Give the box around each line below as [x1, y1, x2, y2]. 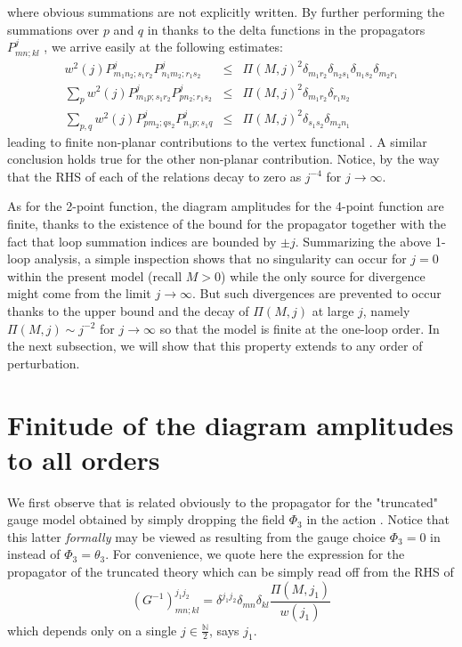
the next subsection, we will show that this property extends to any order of [7, 336, 423, 355]
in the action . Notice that [306, 510, 450, 529]
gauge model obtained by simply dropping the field [7, 510, 286, 529]
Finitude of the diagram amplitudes [7, 406, 454, 442]
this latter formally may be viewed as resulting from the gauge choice [7, 527, 386, 546]
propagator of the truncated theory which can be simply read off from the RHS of [7, 562, 454, 581]
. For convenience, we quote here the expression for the [105, 545, 405, 563]
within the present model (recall [7, 266, 182, 285]
